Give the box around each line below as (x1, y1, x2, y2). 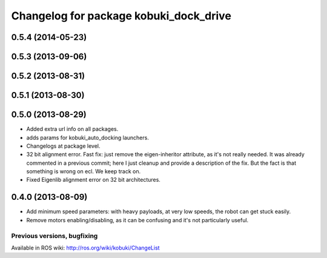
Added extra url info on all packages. (26, 125, 119, 133)
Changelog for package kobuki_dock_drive (11, 9, 231, 22)
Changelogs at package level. (26, 142, 101, 150)
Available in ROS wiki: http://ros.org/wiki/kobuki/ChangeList (11, 244, 160, 251)
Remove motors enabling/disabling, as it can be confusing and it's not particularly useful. (26, 216, 249, 223)
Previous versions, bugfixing (11, 231, 98, 240)
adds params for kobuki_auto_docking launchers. (26, 134, 150, 141)
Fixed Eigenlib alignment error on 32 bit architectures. (26, 176, 160, 184)
